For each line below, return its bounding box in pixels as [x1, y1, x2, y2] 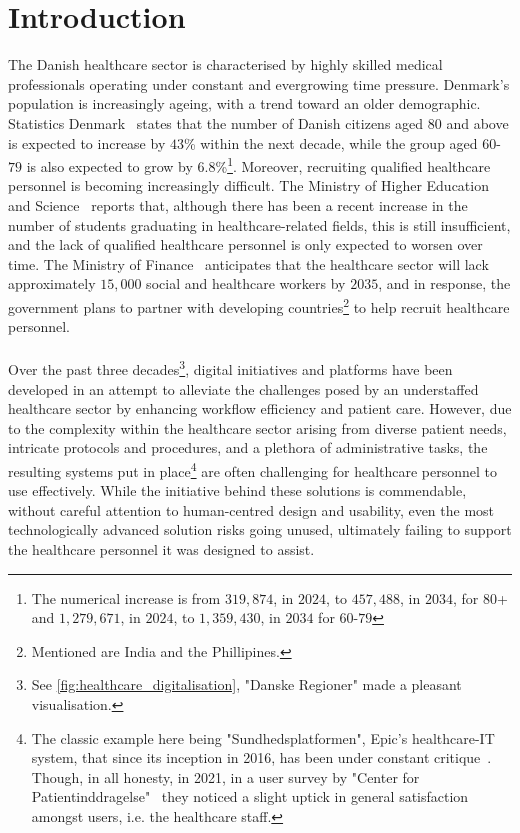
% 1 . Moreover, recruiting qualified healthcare [215, 153, 491, 176]
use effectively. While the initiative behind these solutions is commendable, [8, 480, 467, 501]
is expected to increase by [8, 132, 166, 153]
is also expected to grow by [26, 155, 193, 176]
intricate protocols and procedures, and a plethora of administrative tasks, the [8, 437, 488, 458]
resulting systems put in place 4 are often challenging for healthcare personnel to [8, 457, 498, 481]
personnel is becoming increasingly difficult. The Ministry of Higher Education [8, 175, 489, 196]
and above [446, 112, 509, 133]
